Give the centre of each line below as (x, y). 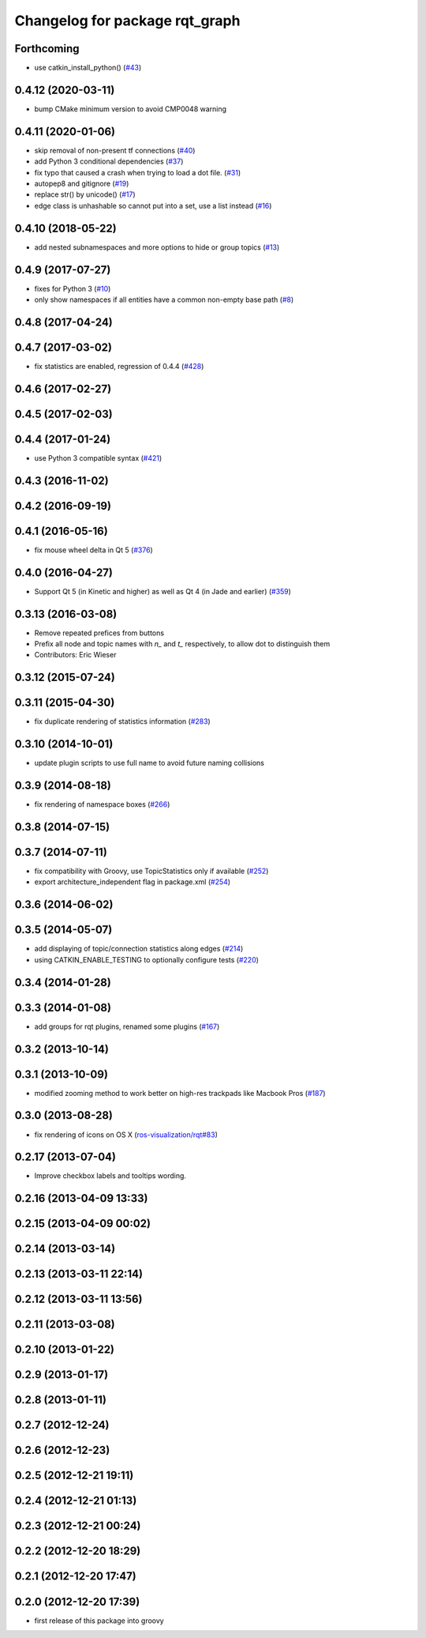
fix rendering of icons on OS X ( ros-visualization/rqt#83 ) (126, 1135)
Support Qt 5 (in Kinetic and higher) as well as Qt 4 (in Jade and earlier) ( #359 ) (163, 591)
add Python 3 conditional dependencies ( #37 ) (109, 161)
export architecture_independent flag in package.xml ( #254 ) (133, 882)
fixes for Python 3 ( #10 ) (73, 288)
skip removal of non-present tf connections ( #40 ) (115, 150)
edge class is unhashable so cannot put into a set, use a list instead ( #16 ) (153, 205)
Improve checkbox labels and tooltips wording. (110, 1176)
